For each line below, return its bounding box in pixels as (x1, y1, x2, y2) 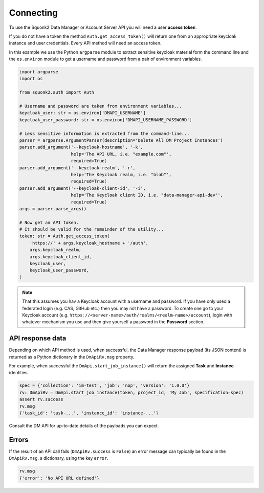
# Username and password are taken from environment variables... (19, 103, 182, 109)
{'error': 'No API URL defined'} (19, 475, 100, 481)
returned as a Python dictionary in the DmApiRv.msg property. (9, 354, 134, 359)
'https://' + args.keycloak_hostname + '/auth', (29, 240, 149, 246)
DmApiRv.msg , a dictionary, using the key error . (9, 455, 109, 461)
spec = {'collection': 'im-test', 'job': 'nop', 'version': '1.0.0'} (19, 383, 190, 388)
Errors (9, 435, 29, 444)
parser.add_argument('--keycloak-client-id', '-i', (19, 185, 146, 191)
